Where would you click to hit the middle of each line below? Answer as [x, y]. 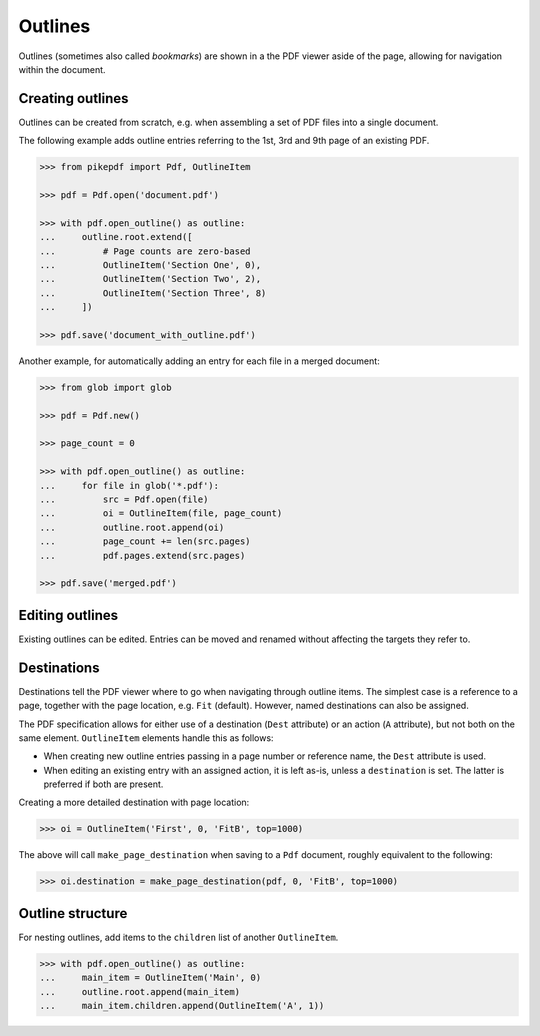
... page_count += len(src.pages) [145, 541]
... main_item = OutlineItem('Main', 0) [150, 978]
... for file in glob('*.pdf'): [129, 485]
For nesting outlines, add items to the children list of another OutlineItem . [178, 937]
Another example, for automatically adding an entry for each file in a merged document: [199, 361]
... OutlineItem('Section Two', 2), [150, 279]
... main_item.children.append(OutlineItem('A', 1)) [182, 1006]
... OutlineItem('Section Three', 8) [153, 293]
